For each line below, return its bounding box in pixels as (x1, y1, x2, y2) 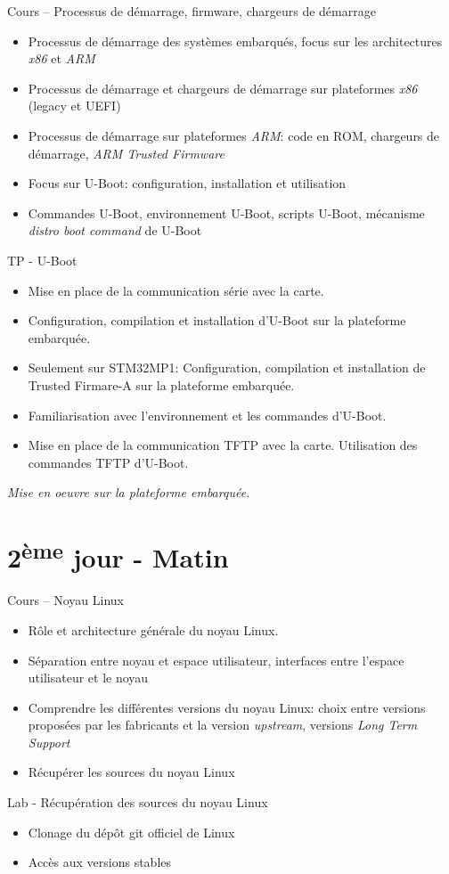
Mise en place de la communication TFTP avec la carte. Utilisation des (28, 436, 418, 454)
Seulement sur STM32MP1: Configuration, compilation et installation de (28, 358, 426, 377)
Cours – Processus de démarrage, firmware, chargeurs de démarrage (7, 2, 376, 20)
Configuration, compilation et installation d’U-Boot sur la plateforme (28, 311, 406, 330)
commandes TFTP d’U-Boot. (28, 453, 189, 471)
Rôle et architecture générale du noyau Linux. (28, 620, 279, 639)
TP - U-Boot (7, 250, 78, 269)
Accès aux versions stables (28, 853, 172, 871)
